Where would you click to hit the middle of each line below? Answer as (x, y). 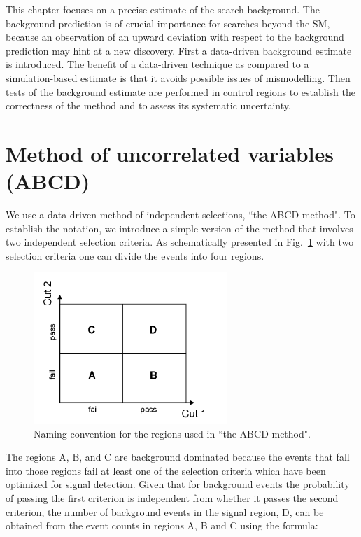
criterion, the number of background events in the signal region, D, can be (165, 511)
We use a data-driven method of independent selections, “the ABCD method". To (180, 215)
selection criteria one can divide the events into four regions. (135, 255)
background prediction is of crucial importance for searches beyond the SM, (168, 23)
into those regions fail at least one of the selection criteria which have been (166, 470)
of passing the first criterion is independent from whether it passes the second (172, 498)
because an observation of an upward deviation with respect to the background (175, 37)
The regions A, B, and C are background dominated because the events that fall (178, 457)
